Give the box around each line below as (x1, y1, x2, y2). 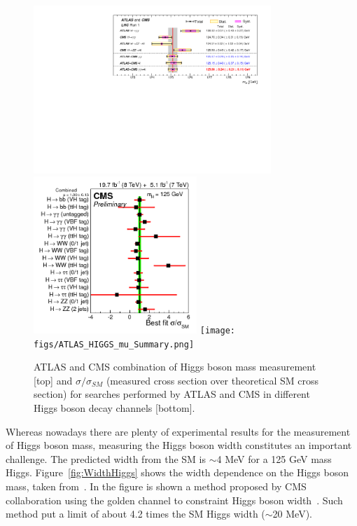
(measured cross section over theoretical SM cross (106, 373, 319, 387)
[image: (199, 325, 235, 335)
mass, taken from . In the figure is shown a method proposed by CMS (6, 479, 307, 494)
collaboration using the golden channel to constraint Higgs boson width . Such (6, 492, 343, 507)
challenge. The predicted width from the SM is (6, 451, 206, 466)
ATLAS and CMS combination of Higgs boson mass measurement (34, 359, 316, 374)
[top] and (34, 373, 73, 387)
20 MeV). (272, 506, 313, 521)
